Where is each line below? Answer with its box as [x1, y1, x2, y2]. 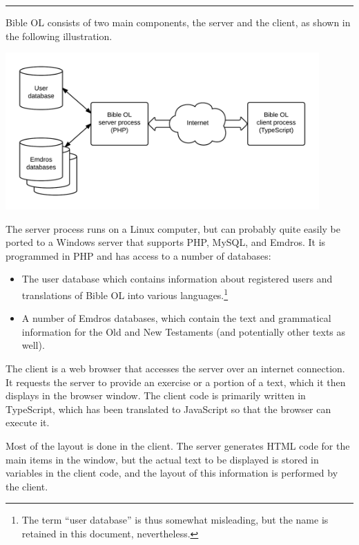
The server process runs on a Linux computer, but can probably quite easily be [6, 221, 340, 236]
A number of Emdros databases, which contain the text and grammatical [21, 311, 331, 325]
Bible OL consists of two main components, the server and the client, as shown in [6, 15, 351, 29]
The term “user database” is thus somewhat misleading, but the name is [21, 513, 329, 527]
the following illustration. [6, 28, 113, 43]
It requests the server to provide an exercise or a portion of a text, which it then [6, 374, 346, 389]
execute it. [6, 415, 50, 430]
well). [21, 338, 45, 352]
